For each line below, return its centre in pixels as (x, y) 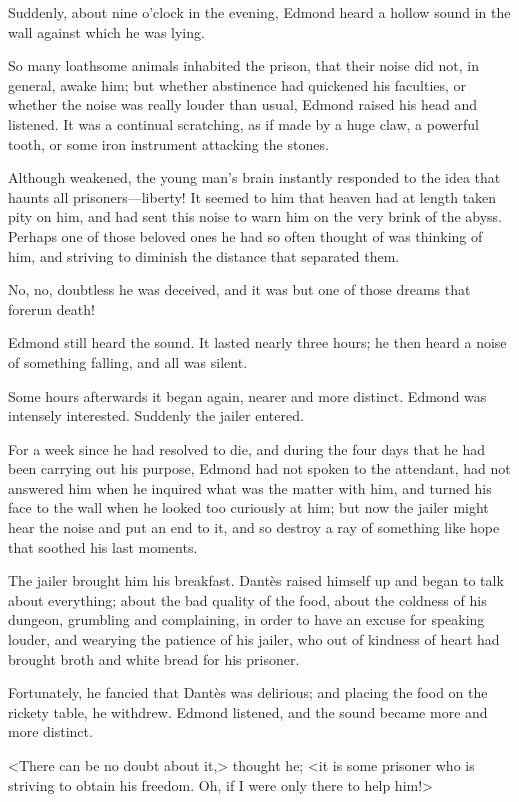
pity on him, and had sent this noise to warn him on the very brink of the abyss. (255, 216)
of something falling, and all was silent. (128, 361)
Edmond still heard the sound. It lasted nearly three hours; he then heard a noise (257, 342)
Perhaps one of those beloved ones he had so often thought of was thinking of (245, 235)
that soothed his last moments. (103, 546)
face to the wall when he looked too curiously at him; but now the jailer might (248, 507)
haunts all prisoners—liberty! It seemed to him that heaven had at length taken (252, 196)
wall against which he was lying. (106, 31)
